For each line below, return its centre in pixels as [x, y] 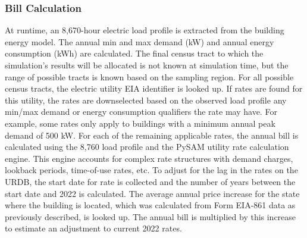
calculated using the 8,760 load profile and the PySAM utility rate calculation [147, 147]
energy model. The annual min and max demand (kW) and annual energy [140, 41]
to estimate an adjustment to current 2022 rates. [93, 228]
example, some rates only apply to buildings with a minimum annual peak [140, 123]
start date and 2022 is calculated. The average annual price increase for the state [152, 193]
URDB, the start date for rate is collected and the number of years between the [150, 181]
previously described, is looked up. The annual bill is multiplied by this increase [151, 216]
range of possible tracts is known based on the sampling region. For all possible [149, 76]
